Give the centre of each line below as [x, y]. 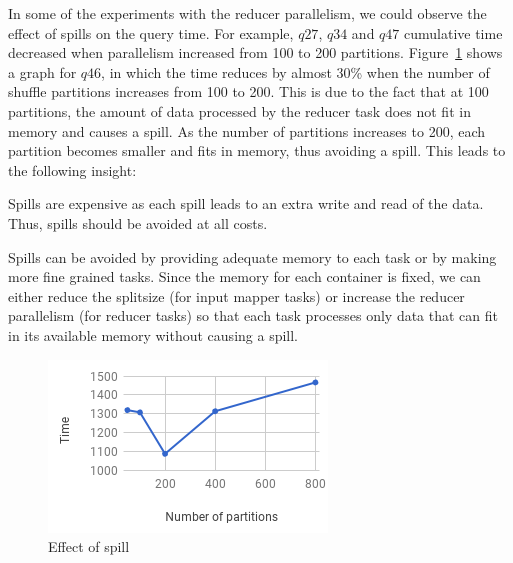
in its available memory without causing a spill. [153, 334]
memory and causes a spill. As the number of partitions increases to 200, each [247, 130]
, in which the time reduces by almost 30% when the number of [295, 71]
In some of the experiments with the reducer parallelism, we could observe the [247, 13]
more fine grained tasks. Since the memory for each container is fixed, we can [244, 276]
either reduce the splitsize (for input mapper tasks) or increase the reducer [236, 295]
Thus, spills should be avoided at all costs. [138, 222]
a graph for [42, 71]
